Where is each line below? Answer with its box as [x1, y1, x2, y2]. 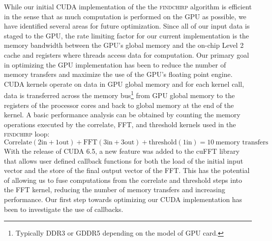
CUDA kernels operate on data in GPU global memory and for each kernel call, [4, 78, 244, 89]
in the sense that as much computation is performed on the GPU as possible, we [4, 11, 246, 21]
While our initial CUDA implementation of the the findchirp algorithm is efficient [4, 1, 252, 11]
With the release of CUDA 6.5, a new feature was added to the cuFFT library [4, 145, 240, 156]
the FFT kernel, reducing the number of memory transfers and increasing [4, 184, 225, 195]
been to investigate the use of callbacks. [4, 204, 123, 214]
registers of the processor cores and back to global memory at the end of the [4, 100, 234, 110]
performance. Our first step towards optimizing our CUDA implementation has [4, 194, 242, 204]
